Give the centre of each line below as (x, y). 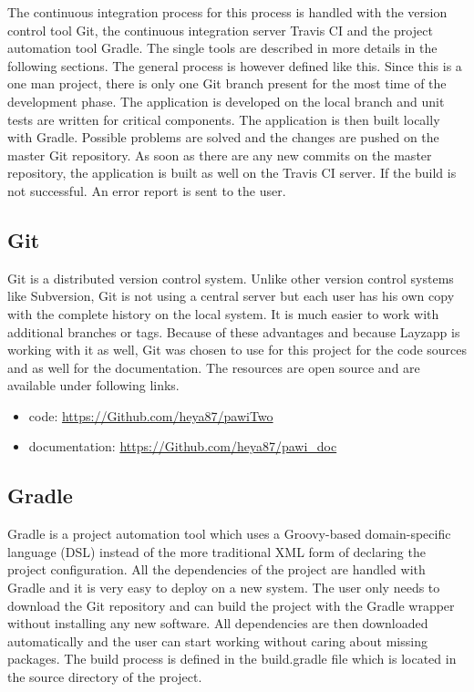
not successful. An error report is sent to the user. (147, 190)
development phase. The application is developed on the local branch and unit (226, 101)
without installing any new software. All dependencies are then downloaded (218, 623)
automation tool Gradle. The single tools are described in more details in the (222, 48)
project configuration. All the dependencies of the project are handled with (216, 569)
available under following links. (93, 385)
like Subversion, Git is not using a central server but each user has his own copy (231, 296)
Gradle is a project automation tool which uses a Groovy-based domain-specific (229, 534)
